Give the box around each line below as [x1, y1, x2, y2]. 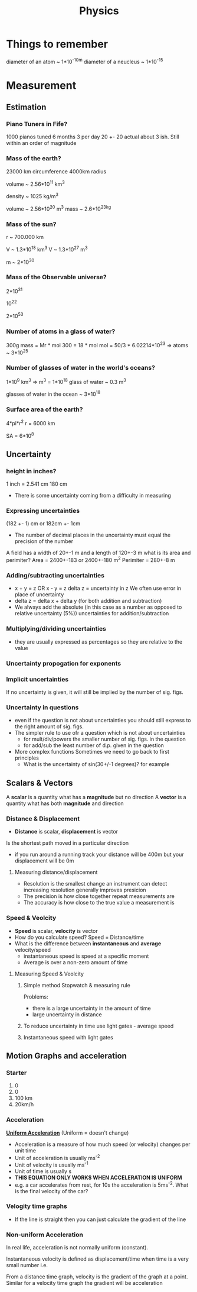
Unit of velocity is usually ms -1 [14, 1161, 88, 1168]
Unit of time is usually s [14, 1167, 72, 1175]
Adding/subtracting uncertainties [6, 571, 105, 579]
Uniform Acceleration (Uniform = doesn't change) [6, 1129, 129, 1136]
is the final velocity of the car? [14, 1187, 88, 1194]
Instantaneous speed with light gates [23, 1033, 113, 1041]
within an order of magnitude [6, 140, 77, 147]
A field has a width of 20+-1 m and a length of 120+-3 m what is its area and [6, 549, 191, 557]
